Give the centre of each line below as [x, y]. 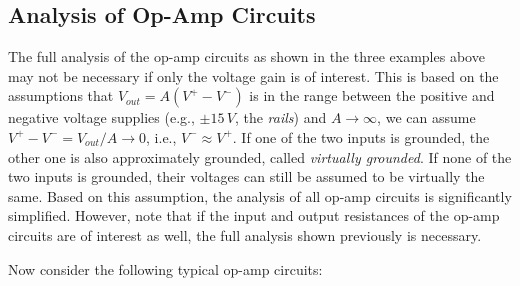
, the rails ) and [280, 117]
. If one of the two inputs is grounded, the [361, 136]
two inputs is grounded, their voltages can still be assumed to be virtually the [246, 176]
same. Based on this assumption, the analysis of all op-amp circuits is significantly [260, 195]
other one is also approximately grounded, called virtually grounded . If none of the [260, 156]
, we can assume [426, 117]
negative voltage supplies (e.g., [101, 117]
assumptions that [61, 95]
